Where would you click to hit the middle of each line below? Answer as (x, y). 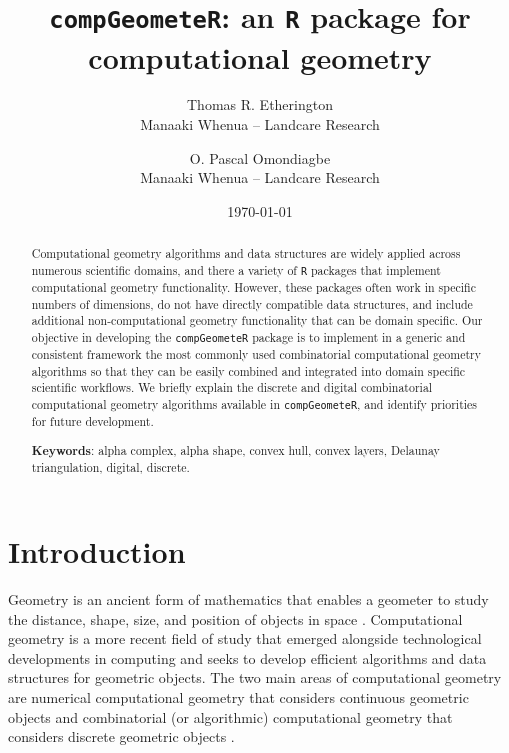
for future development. (92, 421)
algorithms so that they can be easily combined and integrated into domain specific (248, 370)
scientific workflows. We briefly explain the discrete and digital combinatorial (232, 387)
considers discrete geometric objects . (121, 736)
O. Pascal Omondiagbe (260, 157)
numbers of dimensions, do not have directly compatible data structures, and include (252, 303)
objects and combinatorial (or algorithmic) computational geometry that (230, 716)
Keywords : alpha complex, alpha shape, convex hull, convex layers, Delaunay (235, 450)
